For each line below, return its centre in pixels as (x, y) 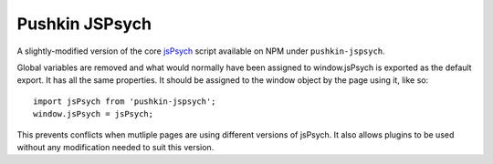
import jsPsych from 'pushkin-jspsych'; (125, 101)
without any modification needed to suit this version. (115, 147)
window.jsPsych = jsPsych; (94, 114)
